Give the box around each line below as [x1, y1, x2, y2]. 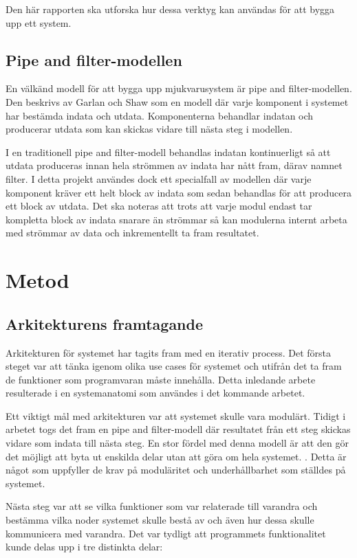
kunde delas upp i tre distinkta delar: [6, 539, 163, 554]
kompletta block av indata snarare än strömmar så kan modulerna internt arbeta [6, 212, 347, 226]
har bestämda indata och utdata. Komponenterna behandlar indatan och [6, 108, 314, 122]
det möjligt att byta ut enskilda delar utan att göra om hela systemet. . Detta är [6, 449, 347, 463]
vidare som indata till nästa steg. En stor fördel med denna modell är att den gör [6, 436, 349, 450]
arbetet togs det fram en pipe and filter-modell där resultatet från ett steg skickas [6, 422, 351, 436]
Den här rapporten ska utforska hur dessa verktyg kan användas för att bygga [6, 2, 335, 16]
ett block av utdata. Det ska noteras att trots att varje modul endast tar [6, 199, 312, 213]
